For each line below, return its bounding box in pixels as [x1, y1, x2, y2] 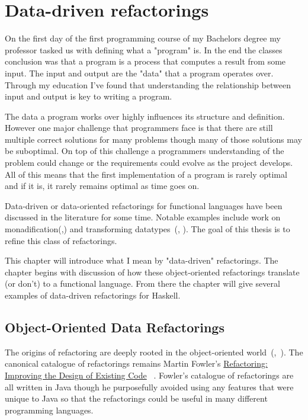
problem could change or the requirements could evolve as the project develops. [5, 156, 293, 169]
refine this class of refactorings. [5, 234, 117, 246]
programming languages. [5, 403, 94, 416]
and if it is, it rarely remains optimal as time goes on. [5, 179, 200, 192]
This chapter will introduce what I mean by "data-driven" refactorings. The [5, 254, 278, 267]
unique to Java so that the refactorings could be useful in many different [5, 392, 268, 405]
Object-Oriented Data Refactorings [5, 318, 224, 336]
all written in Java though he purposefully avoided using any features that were [5, 380, 294, 393]
